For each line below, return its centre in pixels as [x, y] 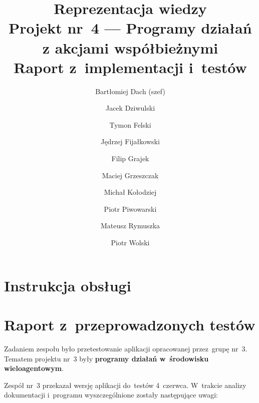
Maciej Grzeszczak [130, 175]
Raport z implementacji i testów [130, 67]
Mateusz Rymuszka [130, 226]
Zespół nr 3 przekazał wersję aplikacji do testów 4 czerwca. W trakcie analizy [125, 385]
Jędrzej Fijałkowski [130, 141]
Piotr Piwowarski [130, 209]
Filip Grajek [130, 158]
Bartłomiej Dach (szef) [130, 91]
